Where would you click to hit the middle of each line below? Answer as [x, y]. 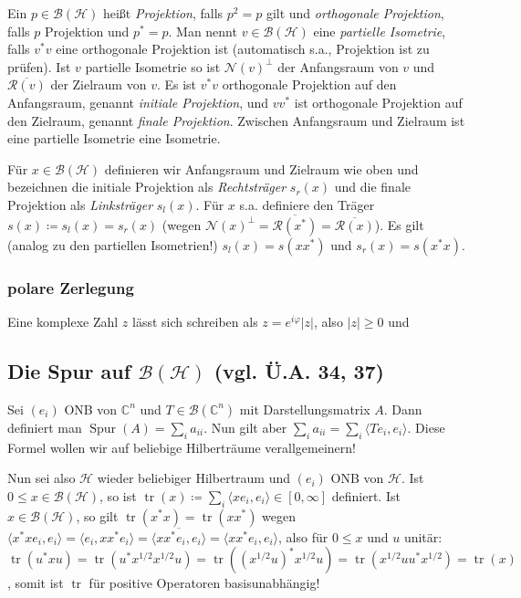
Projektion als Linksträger [80, 204]
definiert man [45, 427]
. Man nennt [203, 31]
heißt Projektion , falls [163, 13]
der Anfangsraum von [338, 66]
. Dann [403, 409]
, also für [303, 536]
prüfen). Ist [39, 66]
